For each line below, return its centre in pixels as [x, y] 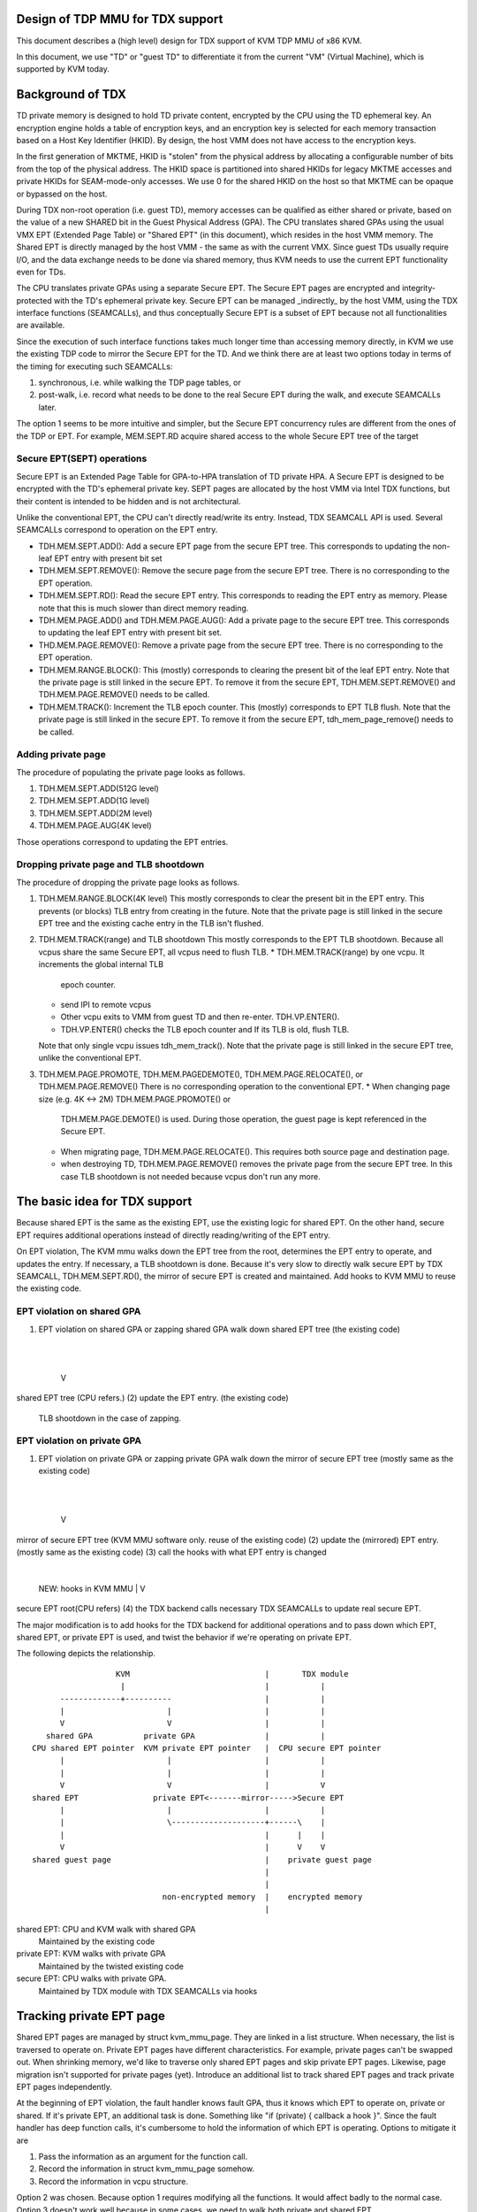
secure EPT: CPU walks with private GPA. [91, 1978]
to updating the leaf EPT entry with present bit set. [130, 633]
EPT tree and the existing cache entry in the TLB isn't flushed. [151, 923]
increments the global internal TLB [101, 964]
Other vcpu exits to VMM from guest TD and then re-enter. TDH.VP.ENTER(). [200, 1017]
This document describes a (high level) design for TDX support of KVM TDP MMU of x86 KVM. [189, 41]
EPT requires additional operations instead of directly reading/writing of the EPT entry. [174, 1235]
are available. [41, 325]
